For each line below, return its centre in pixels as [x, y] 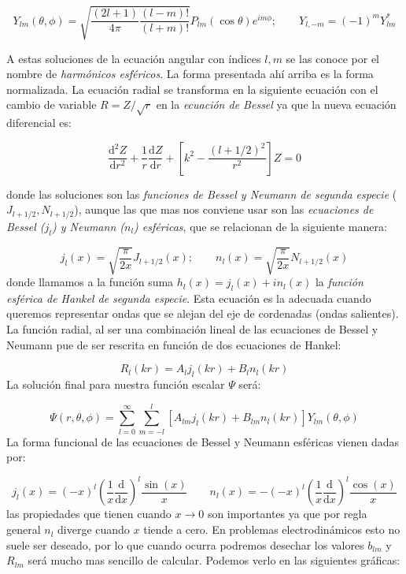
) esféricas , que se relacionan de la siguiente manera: [260, 226]
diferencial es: [39, 123]
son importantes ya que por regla [287, 514]
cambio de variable [52, 104]
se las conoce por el [332, 58]
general [24, 529]
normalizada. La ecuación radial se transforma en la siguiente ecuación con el [192, 89]
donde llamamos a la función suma [90, 282]
